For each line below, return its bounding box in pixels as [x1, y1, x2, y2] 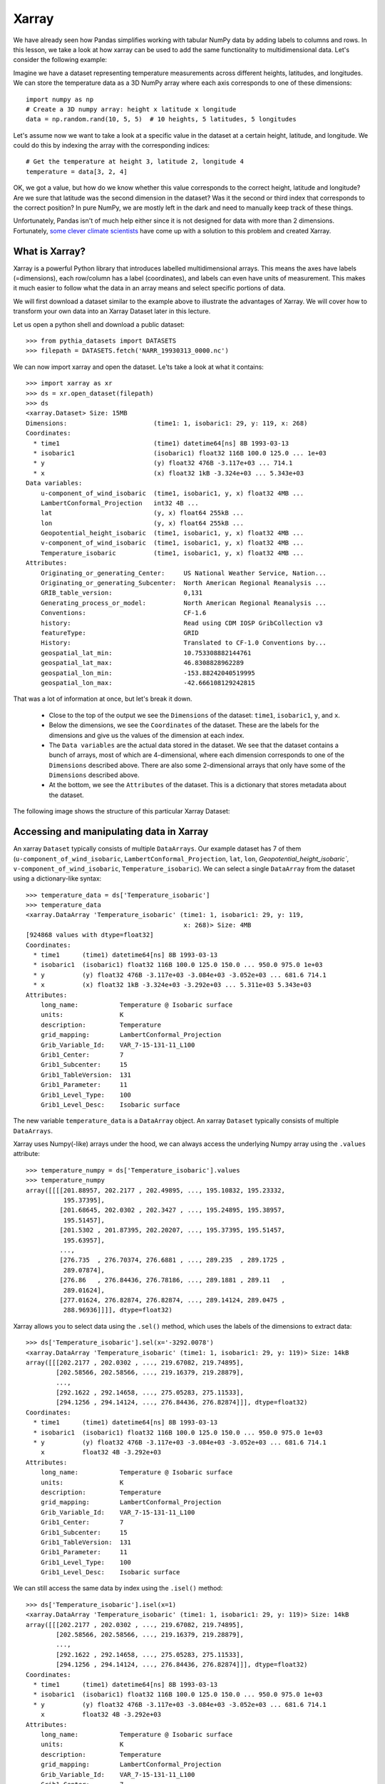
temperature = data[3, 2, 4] [26, 168, 128, 176]
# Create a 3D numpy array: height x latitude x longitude [26, 105, 237, 113]
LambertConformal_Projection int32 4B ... [40, 499, 199, 507]
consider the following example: [13, 56, 107, 64]
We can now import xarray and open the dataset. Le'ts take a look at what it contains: [13, 363, 264, 371]
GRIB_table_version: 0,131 [40, 589, 203, 597]
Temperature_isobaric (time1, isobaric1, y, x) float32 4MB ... [40, 549, 304, 557]
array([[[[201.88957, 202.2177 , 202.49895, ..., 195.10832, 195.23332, [26, 1186, 285, 1195]
